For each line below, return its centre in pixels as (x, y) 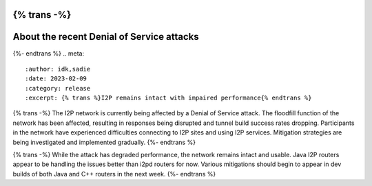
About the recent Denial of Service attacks (106, 37)
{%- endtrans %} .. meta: (49, 53)
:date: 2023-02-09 (56, 79)
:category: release (58, 88)
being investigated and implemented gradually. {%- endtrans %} (104, 142)
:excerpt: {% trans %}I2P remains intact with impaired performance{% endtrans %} (168, 98)
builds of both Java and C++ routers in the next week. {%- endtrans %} (114, 174)
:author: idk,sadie (58, 69)
